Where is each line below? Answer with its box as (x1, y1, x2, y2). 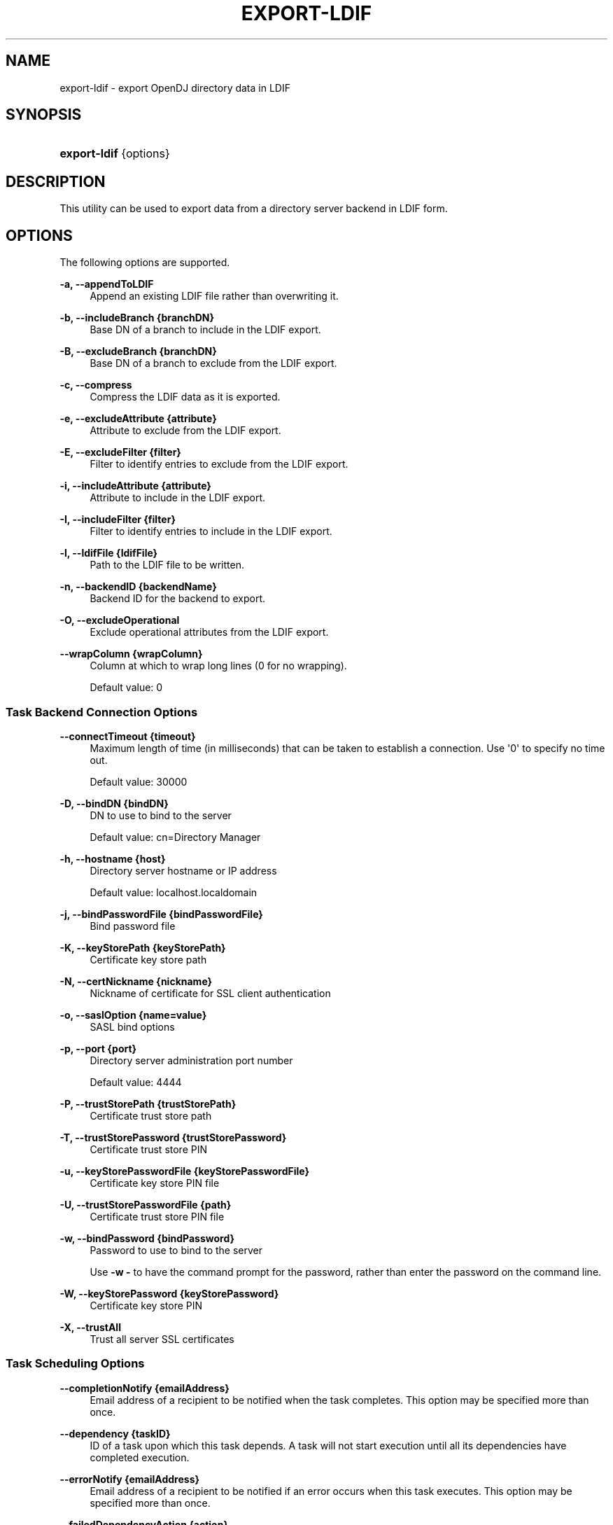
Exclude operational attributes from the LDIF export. (90, 626, 329, 639)
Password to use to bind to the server (90, 1244, 262, 1256)
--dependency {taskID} (59, 1427, 171, 1440)
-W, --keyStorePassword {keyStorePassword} (59, 1287, 279, 1300)
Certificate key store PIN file (90, 1176, 220, 1189)
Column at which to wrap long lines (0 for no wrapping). (90, 660, 347, 672)
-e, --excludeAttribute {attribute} (59, 412, 217, 425)
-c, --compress (59, 379, 132, 391)
